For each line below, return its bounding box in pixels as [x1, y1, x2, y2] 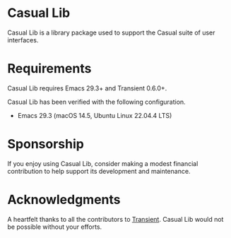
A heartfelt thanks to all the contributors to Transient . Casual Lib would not [7, 215, 224, 223]
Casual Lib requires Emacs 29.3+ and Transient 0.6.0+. [7, 83, 167, 93]
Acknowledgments [7, 192, 122, 208]
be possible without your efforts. [7, 222, 102, 231]
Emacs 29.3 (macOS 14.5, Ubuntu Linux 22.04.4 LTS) [17, 111, 172, 119]
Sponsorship [7, 136, 85, 153]
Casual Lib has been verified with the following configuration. [7, 97, 186, 106]
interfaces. [7, 35, 39, 44]
